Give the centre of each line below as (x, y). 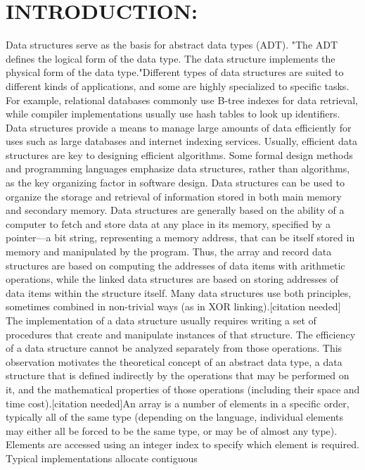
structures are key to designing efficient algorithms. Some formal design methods (179, 154)
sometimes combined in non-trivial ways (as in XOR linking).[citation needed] (173, 306)
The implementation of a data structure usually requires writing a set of (161, 320)
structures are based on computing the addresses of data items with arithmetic (175, 265)
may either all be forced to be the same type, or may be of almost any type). (172, 430)
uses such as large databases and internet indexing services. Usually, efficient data (182, 141)
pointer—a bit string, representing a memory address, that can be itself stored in (180, 237)
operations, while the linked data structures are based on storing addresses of (172, 279)
